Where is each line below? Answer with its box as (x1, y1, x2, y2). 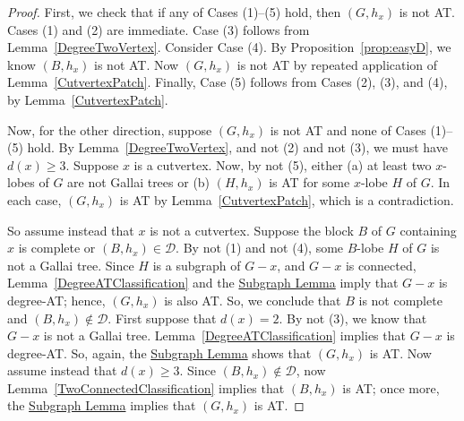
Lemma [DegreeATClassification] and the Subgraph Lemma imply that (7, 273, 399, 292)
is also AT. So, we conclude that (164, 290, 341, 309)
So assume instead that (7, 220, 134, 239)
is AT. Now (369, 343, 432, 362)
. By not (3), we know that (279, 308, 427, 327)
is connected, (345, 255, 417, 274)
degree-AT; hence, (7, 290, 106, 309)
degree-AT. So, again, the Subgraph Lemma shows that (7, 343, 312, 362)
